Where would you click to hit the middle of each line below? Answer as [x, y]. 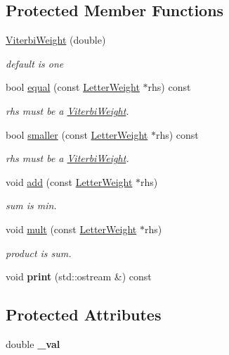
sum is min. [31, 205]
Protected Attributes [84, 314]
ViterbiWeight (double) [56, 40]
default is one [35, 63]
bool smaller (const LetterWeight [77, 134]
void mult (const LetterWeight [71, 229]
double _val [33, 343]
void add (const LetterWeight [69, 181]
